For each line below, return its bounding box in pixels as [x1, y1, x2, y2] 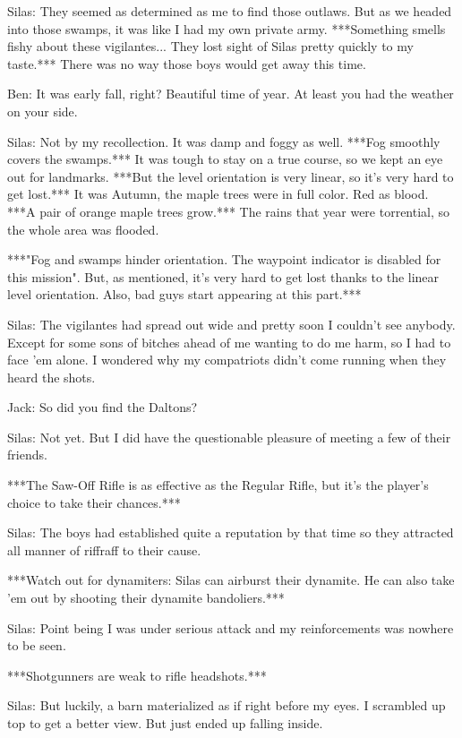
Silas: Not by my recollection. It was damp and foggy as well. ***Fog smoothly [7, 132, 441, 150]
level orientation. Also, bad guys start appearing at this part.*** [7, 285, 362, 304]
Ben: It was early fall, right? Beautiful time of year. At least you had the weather [7, 84, 454, 103]
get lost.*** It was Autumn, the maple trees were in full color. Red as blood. [7, 184, 429, 203]
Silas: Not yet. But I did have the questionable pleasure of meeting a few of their [7, 427, 451, 446]
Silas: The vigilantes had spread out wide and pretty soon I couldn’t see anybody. [7, 314, 456, 333]
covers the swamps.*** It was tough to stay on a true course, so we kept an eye [7, 150, 443, 168]
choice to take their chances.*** [7, 493, 181, 511]
